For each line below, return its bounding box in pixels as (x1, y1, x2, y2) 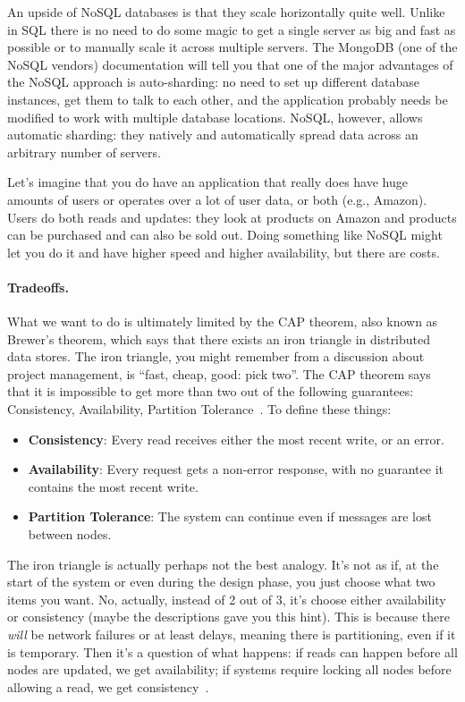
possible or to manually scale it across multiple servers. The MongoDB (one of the (7, 38, 458, 56)
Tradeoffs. (7, 277, 69, 296)
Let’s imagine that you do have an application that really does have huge (7, 173, 408, 191)
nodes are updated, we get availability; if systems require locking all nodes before (7, 660, 452, 679)
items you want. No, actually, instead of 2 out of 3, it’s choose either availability (7, 589, 446, 608)
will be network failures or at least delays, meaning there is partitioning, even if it (7, 625, 456, 644)
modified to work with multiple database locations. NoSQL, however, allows (7, 107, 423, 126)
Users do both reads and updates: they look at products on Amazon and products (7, 207, 457, 226)
